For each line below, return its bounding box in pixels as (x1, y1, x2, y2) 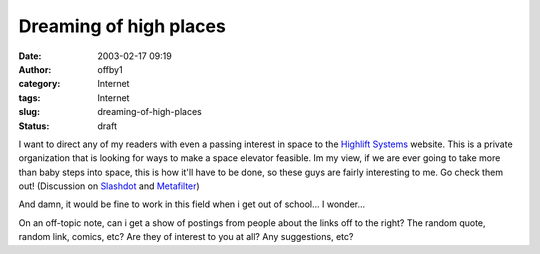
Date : (18, 50, 42, 62)
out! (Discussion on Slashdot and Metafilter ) (18, 180, 200, 192)
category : (18, 78, 61, 90)
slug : (18, 106, 40, 118)
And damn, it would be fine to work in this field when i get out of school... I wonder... (18, 198, 366, 210)
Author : (18, 63, 52, 75)
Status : (18, 120, 50, 132)
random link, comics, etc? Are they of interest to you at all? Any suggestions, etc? (18, 231, 354, 243)
